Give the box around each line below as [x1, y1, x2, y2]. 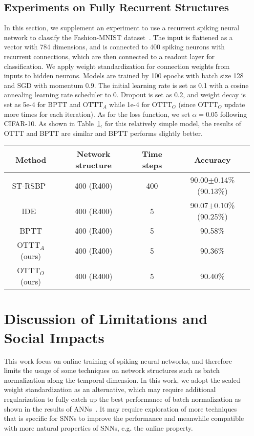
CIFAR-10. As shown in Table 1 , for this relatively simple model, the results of [4, 118, 241, 129]
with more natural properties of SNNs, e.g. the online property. [4, 422, 193, 433]
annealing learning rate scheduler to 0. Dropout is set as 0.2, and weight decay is [4, 89, 246, 100]
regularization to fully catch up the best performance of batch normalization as [4, 394, 241, 404]
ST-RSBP [12, 179, 46, 191]
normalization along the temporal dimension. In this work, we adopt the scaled [4, 374, 240, 385]
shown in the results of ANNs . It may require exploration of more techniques [4, 403, 237, 414]
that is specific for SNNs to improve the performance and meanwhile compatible [4, 413, 244, 423]
